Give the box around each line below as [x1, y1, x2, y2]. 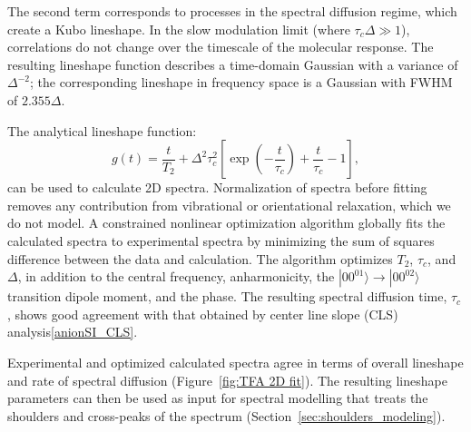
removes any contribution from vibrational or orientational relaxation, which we [7, 195, 451, 214]
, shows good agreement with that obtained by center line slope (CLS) [7, 304, 398, 323]
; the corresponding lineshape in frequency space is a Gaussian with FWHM [29, 73, 453, 92]
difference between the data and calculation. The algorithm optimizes [7, 249, 393, 268]
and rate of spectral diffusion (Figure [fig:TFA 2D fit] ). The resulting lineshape [7, 370, 447, 389]
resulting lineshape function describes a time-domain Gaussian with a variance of [7, 54, 458, 74]
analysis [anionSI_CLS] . [7, 322, 138, 341]
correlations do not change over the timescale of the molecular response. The [7, 37, 434, 56]
